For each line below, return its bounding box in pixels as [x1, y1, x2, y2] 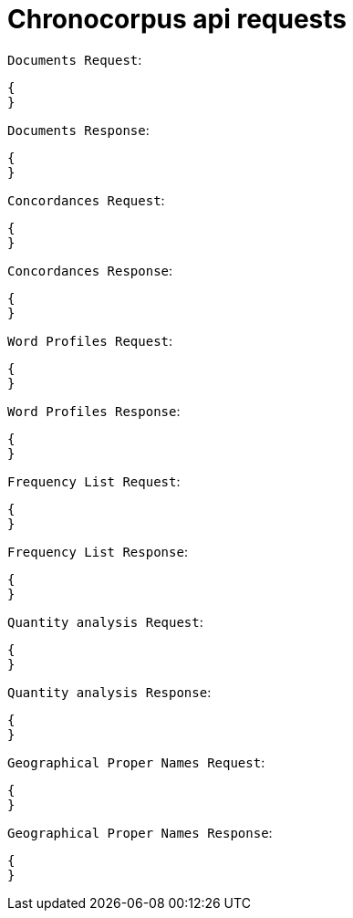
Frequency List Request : [7, 473, 181, 489]
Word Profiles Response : [7, 402, 181, 419]
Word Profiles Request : [7, 332, 173, 349]
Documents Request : [7, 51, 142, 68]
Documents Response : [7, 121, 150, 138]
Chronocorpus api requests [7, 4, 347, 35]
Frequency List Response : [7, 543, 188, 559]
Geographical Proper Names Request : [7, 754, 265, 770]
